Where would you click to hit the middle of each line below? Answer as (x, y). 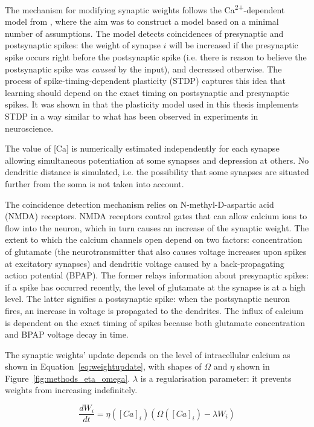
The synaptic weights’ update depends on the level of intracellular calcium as (148, 354)
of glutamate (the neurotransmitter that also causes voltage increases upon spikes (156, 251)
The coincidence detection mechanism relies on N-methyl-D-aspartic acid (139, 204)
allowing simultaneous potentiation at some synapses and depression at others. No (157, 160)
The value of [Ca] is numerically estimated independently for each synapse (142, 148)
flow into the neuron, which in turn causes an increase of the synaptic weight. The (157, 227)
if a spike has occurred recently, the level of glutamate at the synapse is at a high (155, 287)
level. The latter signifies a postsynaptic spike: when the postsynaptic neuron (147, 299)
